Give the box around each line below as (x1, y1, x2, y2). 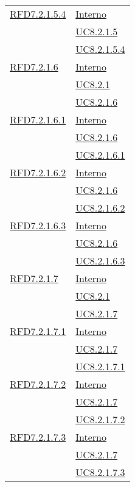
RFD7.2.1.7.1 (10, 324, 66, 338)
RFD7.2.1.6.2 (10, 165, 66, 179)
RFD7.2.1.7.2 (10, 377, 66, 391)
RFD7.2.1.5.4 (10, 7, 66, 21)
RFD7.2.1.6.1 (10, 112, 66, 126)
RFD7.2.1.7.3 (10, 430, 66, 444)
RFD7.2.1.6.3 (10, 218, 66, 232)
